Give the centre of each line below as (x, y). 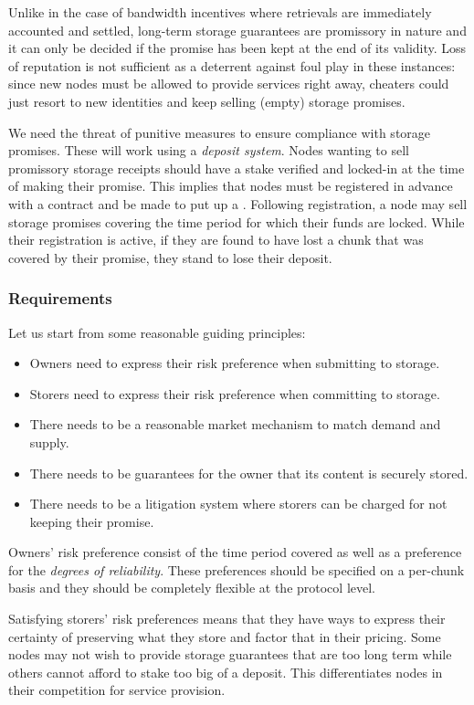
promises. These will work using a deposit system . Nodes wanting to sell (209, 150)
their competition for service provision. (117, 690)
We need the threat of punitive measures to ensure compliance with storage (220, 132)
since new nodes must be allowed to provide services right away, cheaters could (229, 84)
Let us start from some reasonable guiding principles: (157, 332)
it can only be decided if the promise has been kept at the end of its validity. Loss (237, 48)
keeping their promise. (92, 521)
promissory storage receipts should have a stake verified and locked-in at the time (237, 168)
